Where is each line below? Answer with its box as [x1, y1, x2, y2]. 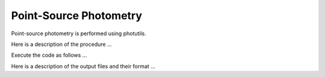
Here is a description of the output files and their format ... [11, 63, 156, 70]
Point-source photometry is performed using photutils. [11, 30, 147, 37]
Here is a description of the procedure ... [11, 41, 113, 48]
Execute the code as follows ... [11, 51, 87, 59]
